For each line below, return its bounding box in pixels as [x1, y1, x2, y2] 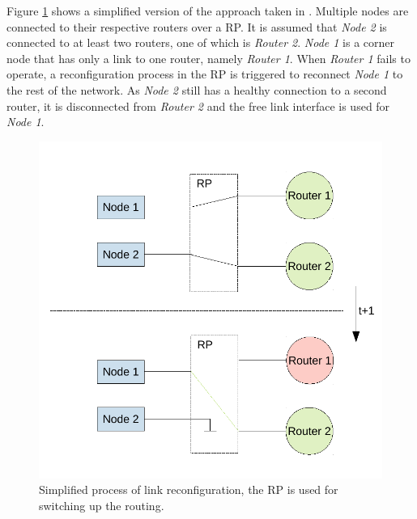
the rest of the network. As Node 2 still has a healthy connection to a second [6, 81, 387, 98]
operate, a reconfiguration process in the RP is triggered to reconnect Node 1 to [6, 65, 403, 82]
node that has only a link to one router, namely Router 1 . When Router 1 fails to [6, 49, 411, 66]
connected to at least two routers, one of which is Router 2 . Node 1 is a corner [6, 34, 395, 51]
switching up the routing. [39, 496, 164, 513]
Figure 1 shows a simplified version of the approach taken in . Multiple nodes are [6, 2, 409, 19]
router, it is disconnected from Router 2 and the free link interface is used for [6, 97, 390, 114]
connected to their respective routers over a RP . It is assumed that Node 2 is [6, 18, 387, 35]
